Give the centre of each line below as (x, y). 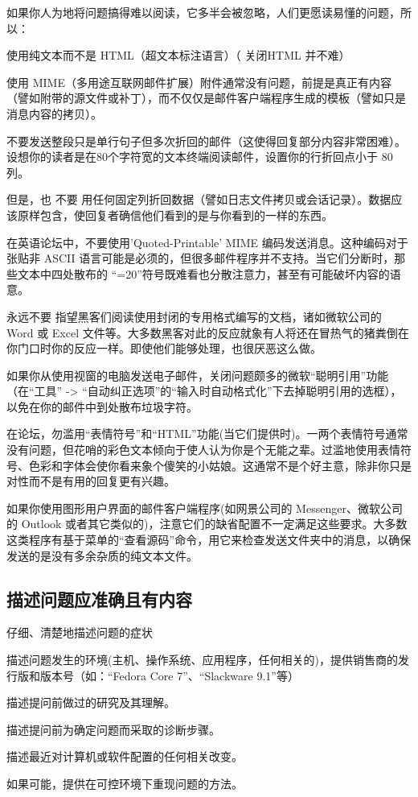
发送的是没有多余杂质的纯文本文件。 (102, 555)
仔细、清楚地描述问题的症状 (80, 632)
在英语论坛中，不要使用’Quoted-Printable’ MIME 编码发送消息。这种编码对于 (207, 242)
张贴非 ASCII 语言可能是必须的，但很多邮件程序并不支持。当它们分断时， (201, 258)
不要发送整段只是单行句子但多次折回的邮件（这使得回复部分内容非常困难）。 (206, 140)
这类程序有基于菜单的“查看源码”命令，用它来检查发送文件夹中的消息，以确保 (209, 540)
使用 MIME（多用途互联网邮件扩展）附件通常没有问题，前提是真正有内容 (199, 82)
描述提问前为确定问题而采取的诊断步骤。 (113, 729)
